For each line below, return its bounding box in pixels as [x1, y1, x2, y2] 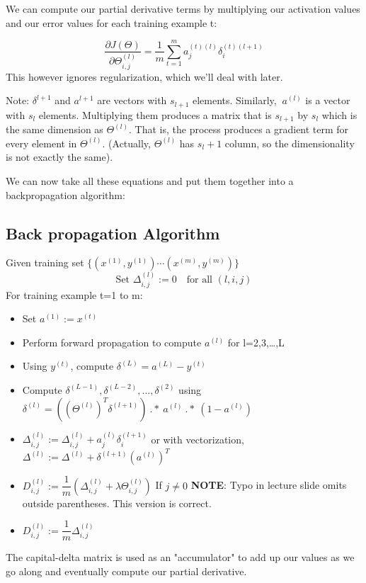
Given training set [6, 255, 84, 270]
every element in [6, 135, 77, 150]
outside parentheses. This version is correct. [22, 495, 212, 510]
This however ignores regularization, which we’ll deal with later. [6, 69, 283, 84]
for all [186, 275, 212, 285]
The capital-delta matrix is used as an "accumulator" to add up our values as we [6, 550, 355, 565]
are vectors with [97, 93, 167, 108]
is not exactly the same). [6, 149, 113, 164]
